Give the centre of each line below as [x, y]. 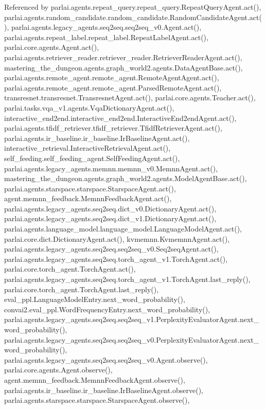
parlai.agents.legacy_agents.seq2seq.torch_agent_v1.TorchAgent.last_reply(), [127, 279]
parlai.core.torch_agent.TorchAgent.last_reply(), [82, 289]
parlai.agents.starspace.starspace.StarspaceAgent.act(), [90, 188]
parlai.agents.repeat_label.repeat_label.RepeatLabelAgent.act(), [106, 37]
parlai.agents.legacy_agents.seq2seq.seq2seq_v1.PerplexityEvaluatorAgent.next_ [132, 319]
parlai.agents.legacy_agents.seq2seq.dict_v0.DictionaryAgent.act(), [110, 208]
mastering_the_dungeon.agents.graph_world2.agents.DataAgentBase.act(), [123, 67]
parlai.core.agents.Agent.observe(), [58, 370]
